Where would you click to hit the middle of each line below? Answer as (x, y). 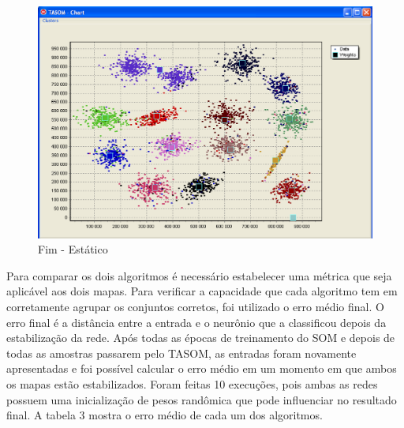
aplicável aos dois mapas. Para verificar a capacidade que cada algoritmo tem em (202, 291)
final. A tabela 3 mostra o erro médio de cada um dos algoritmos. (165, 415)
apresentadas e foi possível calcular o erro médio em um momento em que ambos (202, 368)
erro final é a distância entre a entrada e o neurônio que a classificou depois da (196, 322)
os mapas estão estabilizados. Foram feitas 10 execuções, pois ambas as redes (192, 383)
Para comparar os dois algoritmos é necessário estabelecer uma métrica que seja (199, 275)
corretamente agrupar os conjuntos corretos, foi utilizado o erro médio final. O (195, 306)
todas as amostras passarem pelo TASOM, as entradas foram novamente (181, 353)
